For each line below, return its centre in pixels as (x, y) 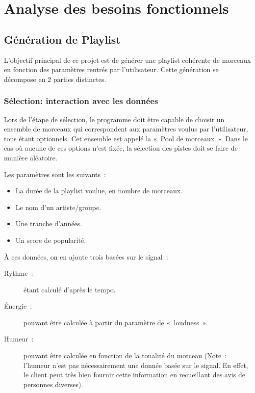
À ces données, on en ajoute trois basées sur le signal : (86, 256)
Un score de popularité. (51, 240)
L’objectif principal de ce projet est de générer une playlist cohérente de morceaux (127, 60)
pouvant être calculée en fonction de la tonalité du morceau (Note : (125, 355)
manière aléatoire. (31, 157)
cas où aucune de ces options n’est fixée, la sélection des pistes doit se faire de (121, 148)
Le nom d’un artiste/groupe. (58, 207)
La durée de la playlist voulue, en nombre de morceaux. (99, 191)
